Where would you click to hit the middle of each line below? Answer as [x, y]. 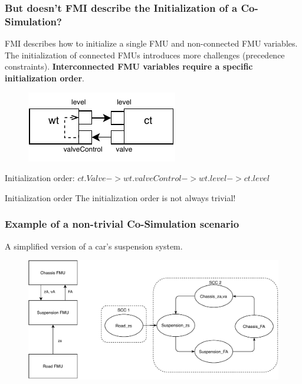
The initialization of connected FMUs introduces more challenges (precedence [145, 55]
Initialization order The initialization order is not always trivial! [120, 197]
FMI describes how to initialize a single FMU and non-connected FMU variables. [151, 43]
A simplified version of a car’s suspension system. [94, 246]
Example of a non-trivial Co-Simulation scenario [122, 224]
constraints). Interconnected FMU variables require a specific [129, 66]
